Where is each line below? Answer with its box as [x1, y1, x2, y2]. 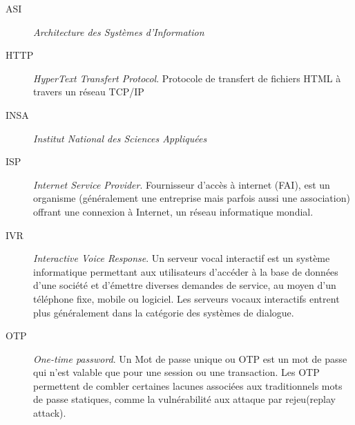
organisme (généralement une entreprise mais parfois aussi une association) [33, 191, 350, 205]
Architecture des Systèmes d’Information [33, 24, 204, 39]
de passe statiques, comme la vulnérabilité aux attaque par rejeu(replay [33, 392, 336, 406]
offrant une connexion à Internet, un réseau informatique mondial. [33, 204, 314, 218]
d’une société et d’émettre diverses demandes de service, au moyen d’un [33, 278, 336, 292]
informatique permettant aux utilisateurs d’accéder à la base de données [33, 264, 338, 278]
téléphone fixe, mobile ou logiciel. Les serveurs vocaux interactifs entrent [33, 291, 340, 305]
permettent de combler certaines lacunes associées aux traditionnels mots [33, 378, 343, 393]
